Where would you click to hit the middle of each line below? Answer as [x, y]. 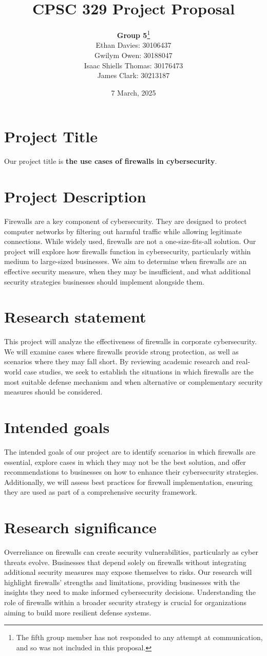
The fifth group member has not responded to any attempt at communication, [139, 637]
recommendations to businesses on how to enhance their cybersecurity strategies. [131, 472]
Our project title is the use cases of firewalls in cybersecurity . [111, 161]
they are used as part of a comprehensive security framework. [101, 492]
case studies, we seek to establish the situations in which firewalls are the [139, 372]
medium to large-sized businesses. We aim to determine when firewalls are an [126, 261]
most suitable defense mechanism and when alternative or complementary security [133, 381]
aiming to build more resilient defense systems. [78, 612]
